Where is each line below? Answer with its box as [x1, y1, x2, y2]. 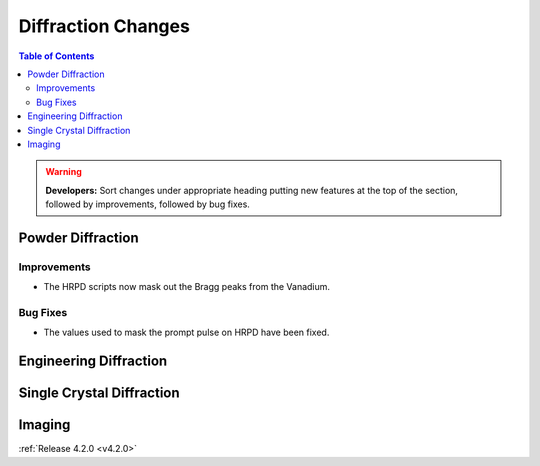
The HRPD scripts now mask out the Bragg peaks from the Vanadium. [43, 281, 330, 293]
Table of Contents [18, 50, 95, 62]
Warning [45, 166, 82, 178]
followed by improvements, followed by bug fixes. [45, 198, 250, 210]
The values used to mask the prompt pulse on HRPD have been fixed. [43, 326, 330, 339]
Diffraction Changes [18, 15, 190, 37]
